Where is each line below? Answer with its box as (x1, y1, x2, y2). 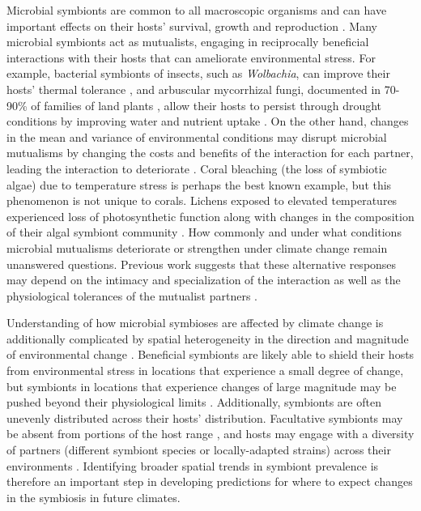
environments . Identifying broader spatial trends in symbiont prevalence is (6, 457, 379, 474)
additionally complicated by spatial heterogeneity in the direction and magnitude (6, 330, 409, 347)
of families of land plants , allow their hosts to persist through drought (31, 96, 382, 113)
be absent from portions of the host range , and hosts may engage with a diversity (6, 425, 415, 442)
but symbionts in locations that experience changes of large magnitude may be (6, 377, 397, 394)
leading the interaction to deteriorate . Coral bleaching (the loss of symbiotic (6, 160, 387, 177)
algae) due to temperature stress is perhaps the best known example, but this (6, 176, 392, 193)
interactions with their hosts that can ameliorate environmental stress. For (6, 49, 376, 66)
